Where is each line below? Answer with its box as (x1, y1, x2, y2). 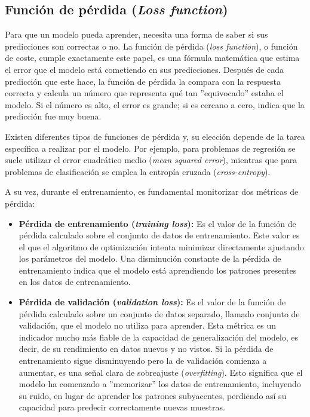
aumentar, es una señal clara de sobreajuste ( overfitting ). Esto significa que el (19, 366, 303, 378)
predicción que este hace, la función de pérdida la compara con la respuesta (5, 75, 281, 87)
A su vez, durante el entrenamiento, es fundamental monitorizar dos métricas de (5, 185, 299, 198)
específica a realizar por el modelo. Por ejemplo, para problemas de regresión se (5, 142, 296, 154)
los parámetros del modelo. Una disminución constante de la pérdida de (19, 252, 281, 265)
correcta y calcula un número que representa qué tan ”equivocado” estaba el (5, 87, 284, 99)
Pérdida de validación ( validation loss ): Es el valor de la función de (19, 296, 286, 308)
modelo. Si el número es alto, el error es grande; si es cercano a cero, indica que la (5, 98, 305, 111)
